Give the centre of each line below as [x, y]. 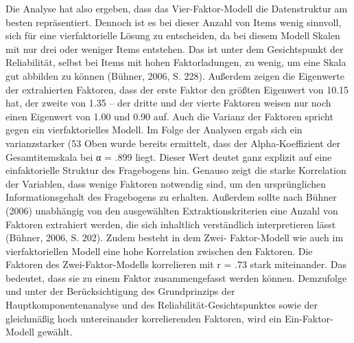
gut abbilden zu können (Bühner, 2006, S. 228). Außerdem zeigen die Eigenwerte [175, 75]
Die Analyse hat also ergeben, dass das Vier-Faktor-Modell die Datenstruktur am [177, 8]
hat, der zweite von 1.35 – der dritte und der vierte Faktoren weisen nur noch [168, 103]
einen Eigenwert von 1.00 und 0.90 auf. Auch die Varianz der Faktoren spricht [169, 116]
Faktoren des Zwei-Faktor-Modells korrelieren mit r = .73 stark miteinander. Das [176, 264]
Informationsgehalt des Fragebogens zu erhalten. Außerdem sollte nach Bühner [171, 197]
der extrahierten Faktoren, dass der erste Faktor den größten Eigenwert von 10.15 [177, 89]
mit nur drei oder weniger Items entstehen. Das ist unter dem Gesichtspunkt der [175, 48]
